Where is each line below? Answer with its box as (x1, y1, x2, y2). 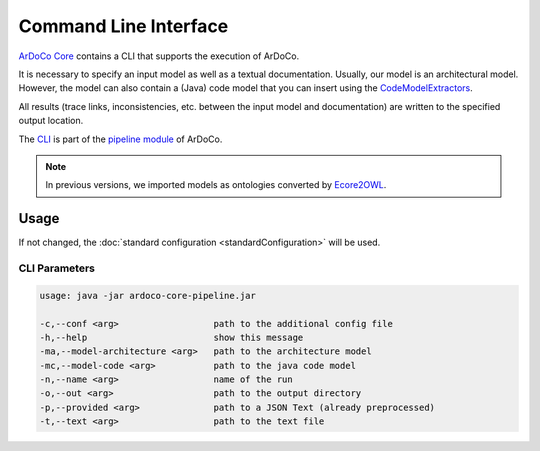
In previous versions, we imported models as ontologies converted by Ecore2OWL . (45, 179, 387, 191)
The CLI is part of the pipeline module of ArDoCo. (18, 133, 223, 145)
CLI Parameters (18, 261, 95, 275)
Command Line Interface (18, 15, 229, 37)
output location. (18, 115, 84, 127)
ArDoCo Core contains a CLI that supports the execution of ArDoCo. (18, 50, 300, 62)
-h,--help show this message (39, 331, 304, 343)
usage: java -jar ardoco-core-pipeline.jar (39, 290, 257, 301)
